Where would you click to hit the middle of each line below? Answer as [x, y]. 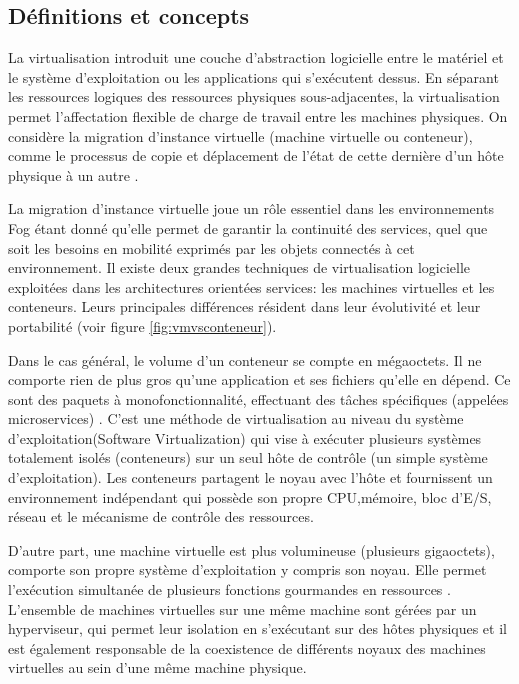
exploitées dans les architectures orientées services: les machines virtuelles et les [251, 286]
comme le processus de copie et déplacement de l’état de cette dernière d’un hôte [256, 155]
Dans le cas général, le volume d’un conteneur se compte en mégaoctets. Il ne [245, 359]
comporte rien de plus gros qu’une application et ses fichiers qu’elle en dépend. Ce [259, 379]
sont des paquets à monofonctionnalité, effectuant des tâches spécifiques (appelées [258, 398]
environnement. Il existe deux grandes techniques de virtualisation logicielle [239, 267]
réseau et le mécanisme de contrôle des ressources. [161, 516]
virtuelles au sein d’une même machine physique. [157, 667]
